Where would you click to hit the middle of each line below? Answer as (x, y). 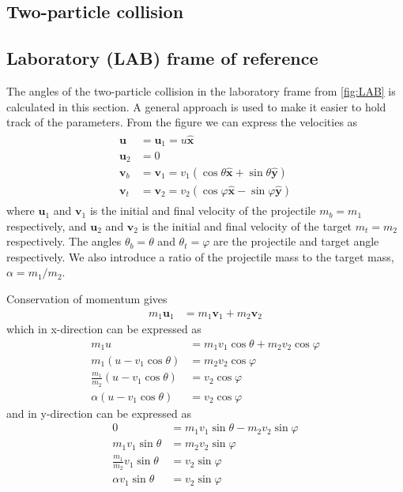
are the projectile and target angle (296, 241)
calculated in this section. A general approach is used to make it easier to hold (196, 106)
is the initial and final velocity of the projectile (203, 210)
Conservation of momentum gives (87, 299)
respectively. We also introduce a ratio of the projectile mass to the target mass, (200, 256)
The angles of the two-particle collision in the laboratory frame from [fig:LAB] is (201, 90)
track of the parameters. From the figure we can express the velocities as (182, 122)
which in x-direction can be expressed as (104, 329)
